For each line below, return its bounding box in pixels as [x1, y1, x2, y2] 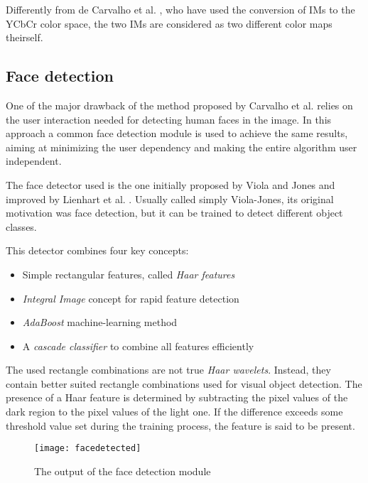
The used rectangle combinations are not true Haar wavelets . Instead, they [6, 362, 331, 377]
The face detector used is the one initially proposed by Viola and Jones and [6, 177, 335, 192]
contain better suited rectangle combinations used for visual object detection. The [6, 376, 362, 391]
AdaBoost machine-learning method [22, 315, 178, 330]
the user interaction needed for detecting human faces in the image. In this [6, 112, 332, 126]
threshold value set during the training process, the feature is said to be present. [6, 418, 355, 433]
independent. [6, 153, 62, 168]
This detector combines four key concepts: [6, 243, 189, 258]
